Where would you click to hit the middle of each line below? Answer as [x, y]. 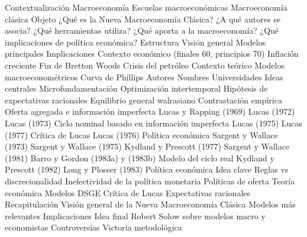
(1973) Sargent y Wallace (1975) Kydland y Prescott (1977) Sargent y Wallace [147, 146]
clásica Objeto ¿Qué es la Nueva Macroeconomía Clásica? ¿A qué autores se [143, 19]
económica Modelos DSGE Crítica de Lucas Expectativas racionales [128, 192]
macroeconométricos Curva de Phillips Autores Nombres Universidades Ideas [144, 77]
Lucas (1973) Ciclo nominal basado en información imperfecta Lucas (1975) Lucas [154, 123]
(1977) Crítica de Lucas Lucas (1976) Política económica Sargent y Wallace [141, 134]
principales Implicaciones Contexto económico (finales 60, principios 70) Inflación [152, 53]
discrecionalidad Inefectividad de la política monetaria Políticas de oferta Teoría [150, 181]
